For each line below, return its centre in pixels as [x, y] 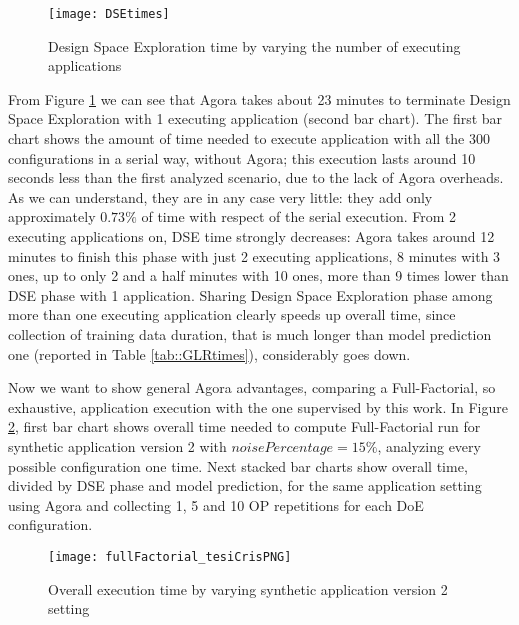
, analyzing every [429, 445]
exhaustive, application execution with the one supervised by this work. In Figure [258, 406]
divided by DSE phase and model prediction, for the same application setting [245, 485]
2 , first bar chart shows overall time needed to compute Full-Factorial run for [244, 426]
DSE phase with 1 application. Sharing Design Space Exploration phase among [250, 294]
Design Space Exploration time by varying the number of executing [254, 45]
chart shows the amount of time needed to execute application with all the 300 [249, 138]
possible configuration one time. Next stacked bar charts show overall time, [238, 465]
